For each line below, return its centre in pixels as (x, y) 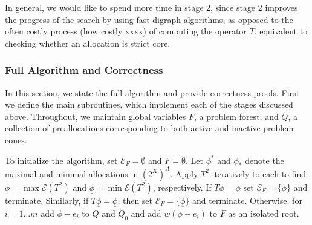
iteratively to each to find (259, 173)
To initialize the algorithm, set (61, 160)
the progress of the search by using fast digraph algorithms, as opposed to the (149, 19)
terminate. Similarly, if (47, 200)
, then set (135, 200)
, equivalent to (281, 31)
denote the (265, 160)
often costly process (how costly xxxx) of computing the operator (126, 31)
